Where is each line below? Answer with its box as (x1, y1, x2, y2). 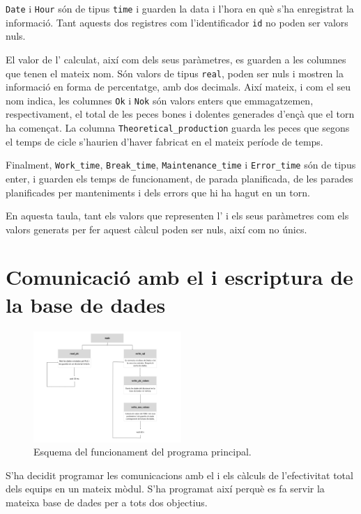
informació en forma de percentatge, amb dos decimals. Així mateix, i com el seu (6, 79, 351, 94)
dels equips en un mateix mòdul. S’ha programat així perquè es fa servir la (6, 481, 325, 496)
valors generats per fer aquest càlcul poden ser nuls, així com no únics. (6, 221, 307, 236)
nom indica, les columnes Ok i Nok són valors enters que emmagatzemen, (6, 93, 314, 107)
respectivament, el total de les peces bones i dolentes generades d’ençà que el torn (6, 107, 355, 121)
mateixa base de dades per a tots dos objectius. (6, 494, 208, 509)
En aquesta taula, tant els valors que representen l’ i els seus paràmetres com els (6, 208, 349, 223)
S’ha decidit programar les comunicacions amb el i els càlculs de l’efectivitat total (6, 467, 353, 482)
